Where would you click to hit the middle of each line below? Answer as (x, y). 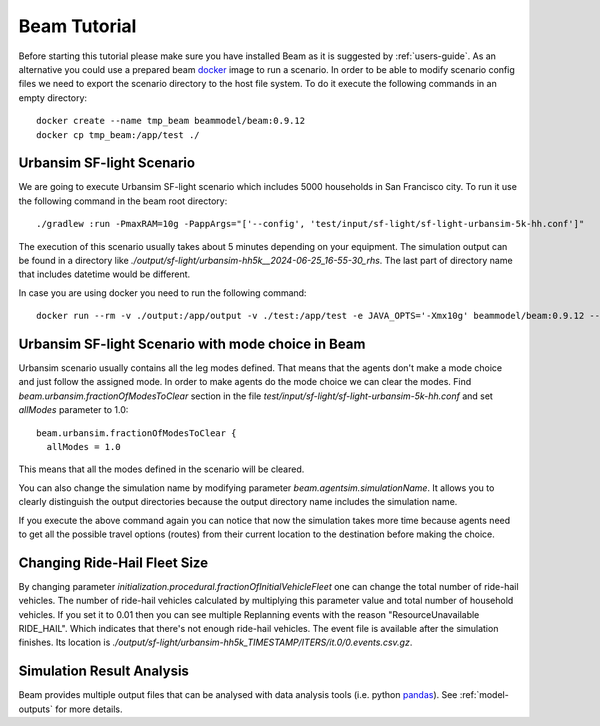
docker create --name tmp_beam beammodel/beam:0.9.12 (170, 121)
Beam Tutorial (77, 26)
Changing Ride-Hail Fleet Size (113, 562)
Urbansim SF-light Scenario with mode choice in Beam (192, 343)
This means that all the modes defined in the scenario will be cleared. (161, 469)
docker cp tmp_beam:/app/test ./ (118, 134)
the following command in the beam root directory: (123, 201)
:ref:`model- (484, 695)
